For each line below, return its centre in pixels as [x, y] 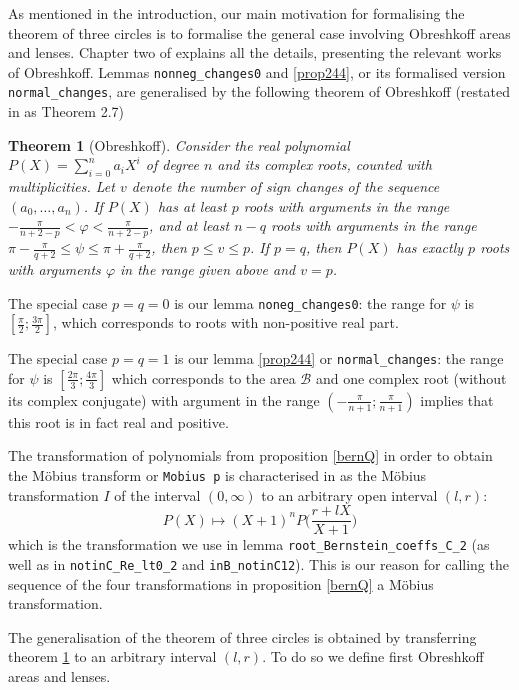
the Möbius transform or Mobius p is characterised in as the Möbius [217, 475]
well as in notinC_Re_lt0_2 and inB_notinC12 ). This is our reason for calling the [258, 563]
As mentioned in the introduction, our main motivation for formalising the [236, 13]
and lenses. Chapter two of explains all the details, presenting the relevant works [255, 52]
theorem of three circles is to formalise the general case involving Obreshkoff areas [259, 32]
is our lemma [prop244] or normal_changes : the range [339, 358]
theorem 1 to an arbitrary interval [112, 656]
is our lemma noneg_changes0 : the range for [310, 302]
